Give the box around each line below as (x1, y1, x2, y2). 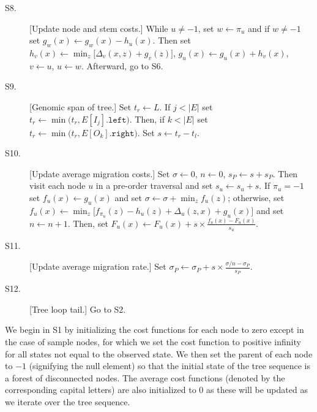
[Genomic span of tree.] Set (29, 100, 132, 113)
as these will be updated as (206, 383, 308, 396)
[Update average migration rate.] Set (29, 260, 166, 273)
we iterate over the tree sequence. (5, 395, 130, 408)
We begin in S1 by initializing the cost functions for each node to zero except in (5, 323, 304, 336)
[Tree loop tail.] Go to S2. (29, 302, 126, 315)
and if (248, 21, 270, 34)
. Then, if (129, 112, 165, 125)
